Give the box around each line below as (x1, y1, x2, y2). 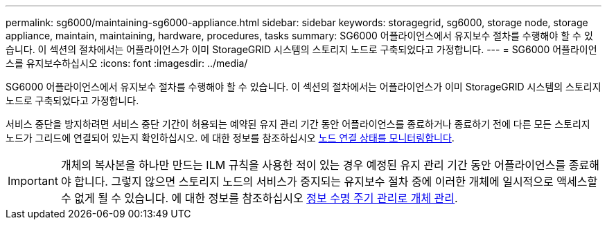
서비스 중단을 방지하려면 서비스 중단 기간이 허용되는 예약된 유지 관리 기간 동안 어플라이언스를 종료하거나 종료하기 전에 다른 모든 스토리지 (6, 118, 590, 130)
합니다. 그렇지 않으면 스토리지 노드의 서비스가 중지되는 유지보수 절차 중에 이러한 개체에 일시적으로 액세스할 (74, 175, 598, 188)
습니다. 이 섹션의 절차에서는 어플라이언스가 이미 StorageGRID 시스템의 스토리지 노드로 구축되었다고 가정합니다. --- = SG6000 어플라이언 (6, 43, 597, 55)
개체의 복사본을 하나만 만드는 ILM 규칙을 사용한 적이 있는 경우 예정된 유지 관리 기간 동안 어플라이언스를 (60, 158, 566, 172)
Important (8, 174, 58, 188)
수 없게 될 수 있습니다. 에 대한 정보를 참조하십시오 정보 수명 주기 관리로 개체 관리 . (60, 191, 458, 205)
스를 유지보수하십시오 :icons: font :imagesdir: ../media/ (6, 57, 248, 69)
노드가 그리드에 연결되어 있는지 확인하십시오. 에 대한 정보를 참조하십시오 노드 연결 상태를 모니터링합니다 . (6, 132, 455, 144)
